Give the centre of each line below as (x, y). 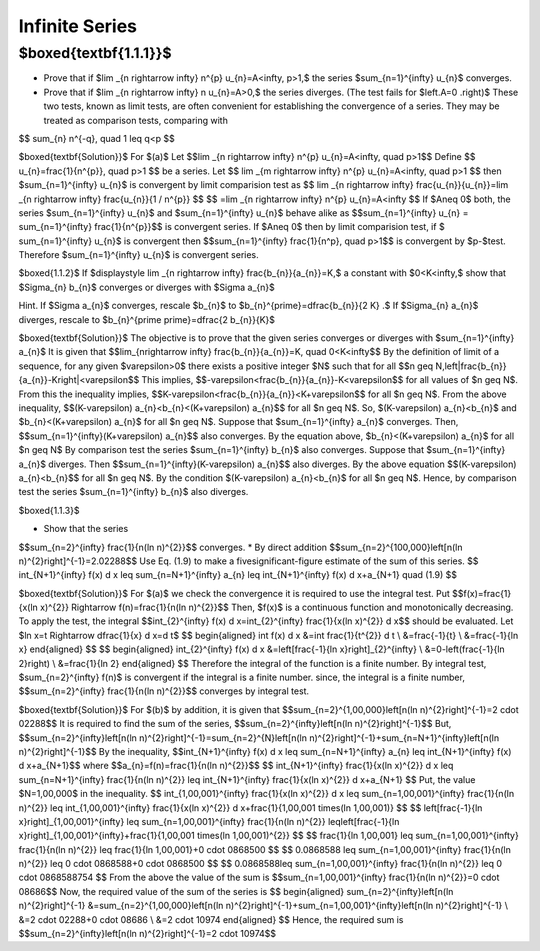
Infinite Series (78, 26)
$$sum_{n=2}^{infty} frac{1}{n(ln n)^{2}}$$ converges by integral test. (164, 691)
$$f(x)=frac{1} (481, 593)
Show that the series (86, 529)
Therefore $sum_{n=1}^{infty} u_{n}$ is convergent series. (138, 255)
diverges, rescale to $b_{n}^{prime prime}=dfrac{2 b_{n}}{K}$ (146, 319)
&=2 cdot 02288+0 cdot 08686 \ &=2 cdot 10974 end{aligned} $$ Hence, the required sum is (211, 919)
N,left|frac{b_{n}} (471, 366)
